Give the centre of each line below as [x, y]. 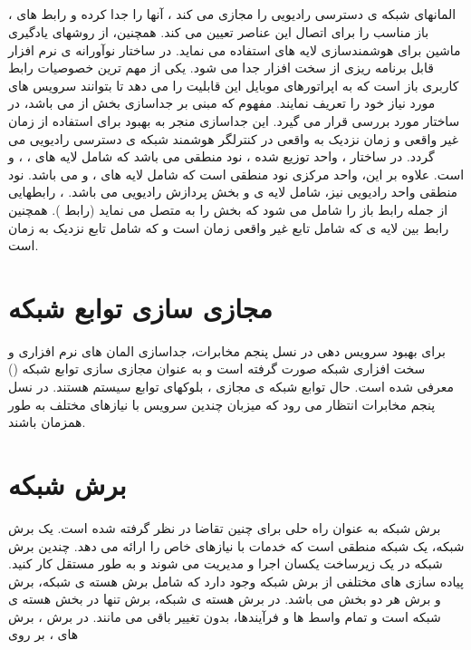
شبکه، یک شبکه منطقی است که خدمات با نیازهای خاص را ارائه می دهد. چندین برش [236, 545]
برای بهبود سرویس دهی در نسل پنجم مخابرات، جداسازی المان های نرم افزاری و [227, 350]
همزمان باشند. [47, 422]
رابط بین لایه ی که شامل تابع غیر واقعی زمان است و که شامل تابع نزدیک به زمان [229, 227]
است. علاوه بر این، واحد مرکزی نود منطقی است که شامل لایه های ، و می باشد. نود [236, 174]
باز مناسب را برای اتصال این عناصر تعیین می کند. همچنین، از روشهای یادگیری [219, 31]
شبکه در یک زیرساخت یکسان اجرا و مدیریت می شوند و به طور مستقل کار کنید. [226, 563]
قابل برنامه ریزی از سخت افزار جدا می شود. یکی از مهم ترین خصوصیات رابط [221, 68]
